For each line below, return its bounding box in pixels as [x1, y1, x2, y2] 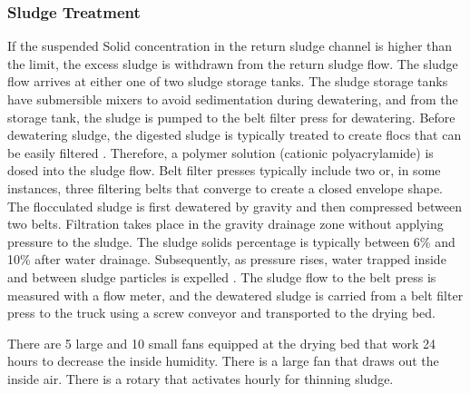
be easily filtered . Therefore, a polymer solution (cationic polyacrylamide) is [7, 143, 434, 162]
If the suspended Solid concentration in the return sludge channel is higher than [7, 36, 453, 55]
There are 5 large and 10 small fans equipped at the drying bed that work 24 [7, 333, 436, 352]
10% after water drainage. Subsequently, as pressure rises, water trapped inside [7, 250, 446, 269]
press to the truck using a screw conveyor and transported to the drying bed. [7, 303, 436, 322]
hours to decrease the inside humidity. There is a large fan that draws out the [7, 351, 439, 370]
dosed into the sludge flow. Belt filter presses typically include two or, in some [7, 161, 441, 180]
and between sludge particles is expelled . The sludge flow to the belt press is [7, 267, 436, 286]
